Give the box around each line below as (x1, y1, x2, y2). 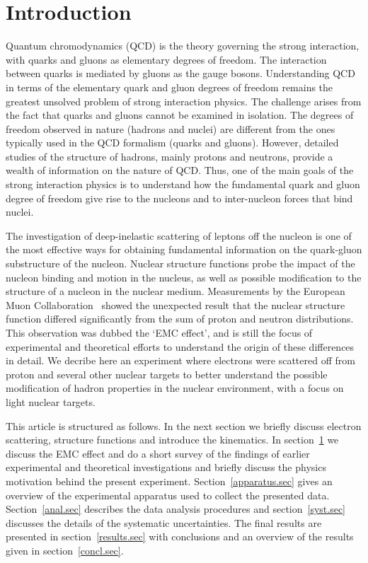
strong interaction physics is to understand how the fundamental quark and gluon (6, 177, 360, 192)
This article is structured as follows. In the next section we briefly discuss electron (6, 418, 362, 433)
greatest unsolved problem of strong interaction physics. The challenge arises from (6, 93, 362, 108)
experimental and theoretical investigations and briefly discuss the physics (6, 460, 326, 475)
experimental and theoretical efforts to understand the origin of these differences (6, 339, 355, 354)
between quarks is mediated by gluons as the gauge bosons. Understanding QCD (6, 66, 355, 81)
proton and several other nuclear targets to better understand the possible (6, 366, 328, 381)
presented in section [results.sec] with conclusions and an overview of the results (6, 529, 354, 544)
